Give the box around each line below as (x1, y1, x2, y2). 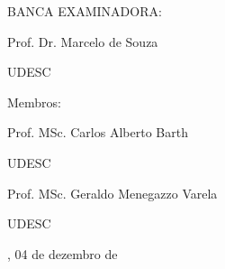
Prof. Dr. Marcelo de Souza (7, 32, 158, 51)
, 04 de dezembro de (7, 244, 118, 263)
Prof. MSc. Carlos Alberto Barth (7, 123, 188, 142)
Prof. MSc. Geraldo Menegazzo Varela (7, 183, 218, 202)
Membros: (7, 92, 62, 111)
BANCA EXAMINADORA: (7, 2, 162, 20)
